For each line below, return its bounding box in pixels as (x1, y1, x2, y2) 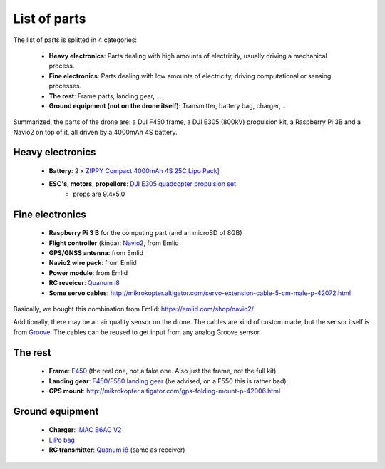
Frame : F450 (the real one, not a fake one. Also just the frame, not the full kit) (48, 367, 277, 376)
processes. (48, 82, 82, 91)
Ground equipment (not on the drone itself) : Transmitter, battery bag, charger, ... (48, 101, 288, 110)
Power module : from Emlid (48, 268, 128, 277)
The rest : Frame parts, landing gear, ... (48, 91, 163, 100)
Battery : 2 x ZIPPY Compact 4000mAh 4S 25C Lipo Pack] (48, 167, 220, 175)
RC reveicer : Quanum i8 (48, 279, 120, 287)
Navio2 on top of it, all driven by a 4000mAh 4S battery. (13, 128, 178, 136)
